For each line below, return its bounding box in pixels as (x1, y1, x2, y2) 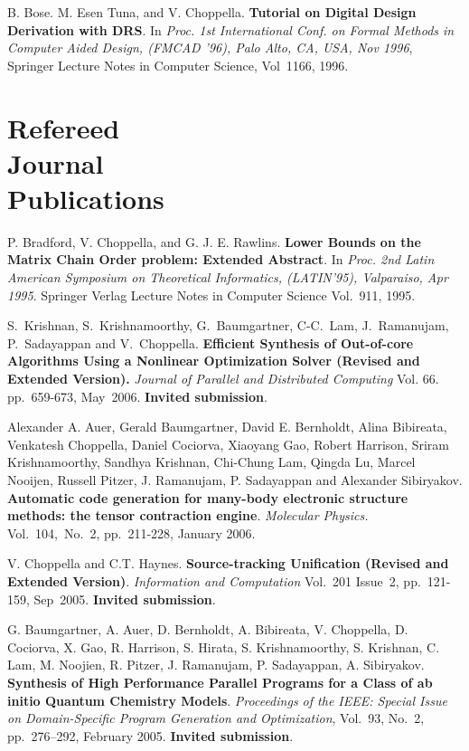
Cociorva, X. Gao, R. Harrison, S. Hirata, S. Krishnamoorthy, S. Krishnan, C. (7, 637, 440, 656)
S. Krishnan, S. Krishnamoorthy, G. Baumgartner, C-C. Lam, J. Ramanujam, (7, 316, 449, 335)
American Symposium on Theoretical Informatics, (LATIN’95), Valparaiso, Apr (7, 268, 448, 287)
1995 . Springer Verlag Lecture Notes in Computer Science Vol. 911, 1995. (7, 285, 416, 304)
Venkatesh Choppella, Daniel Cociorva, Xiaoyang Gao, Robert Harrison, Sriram (7, 434, 449, 453)
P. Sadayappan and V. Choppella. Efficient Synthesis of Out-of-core (7, 333, 414, 352)
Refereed (7, 109, 120, 146)
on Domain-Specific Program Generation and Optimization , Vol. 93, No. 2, (7, 708, 425, 727)
